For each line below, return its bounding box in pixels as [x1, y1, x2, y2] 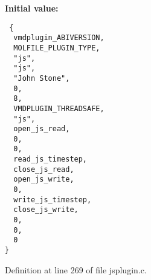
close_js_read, [13, 165, 74, 174]
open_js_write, [13, 175, 74, 184]
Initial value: [5, 2, 59, 14]
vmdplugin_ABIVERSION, [13, 33, 104, 43]
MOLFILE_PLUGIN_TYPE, [13, 43, 100, 52]
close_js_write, [13, 205, 79, 214]
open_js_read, [13, 125, 70, 134]
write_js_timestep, [13, 195, 92, 204]
